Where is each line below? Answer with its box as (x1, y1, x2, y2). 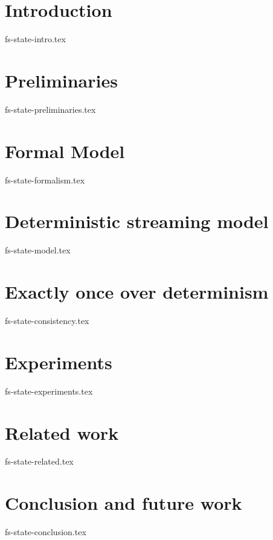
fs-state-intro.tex (5, 33, 66, 45)
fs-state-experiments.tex (5, 384, 93, 397)
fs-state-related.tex (5, 455, 74, 468)
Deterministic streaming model (5, 209, 269, 233)
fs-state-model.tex (5, 244, 71, 256)
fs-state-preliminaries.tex (5, 103, 96, 115)
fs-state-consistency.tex (5, 314, 89, 326)
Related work (5, 420, 119, 445)
